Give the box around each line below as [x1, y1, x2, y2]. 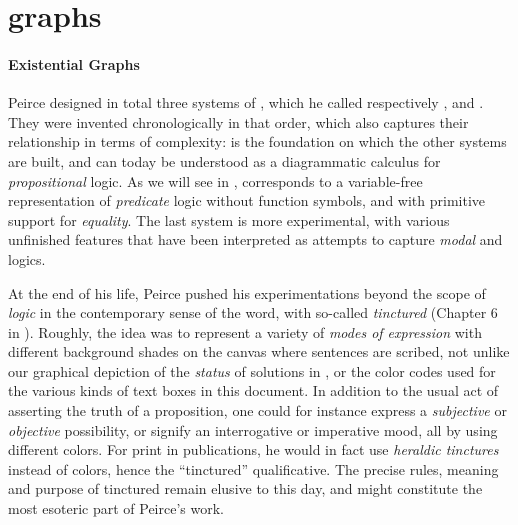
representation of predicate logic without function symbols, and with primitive [8, 190, 486, 211]
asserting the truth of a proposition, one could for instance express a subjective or [8, 400, 507, 421]
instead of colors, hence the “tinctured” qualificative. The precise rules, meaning [8, 458, 499, 479]
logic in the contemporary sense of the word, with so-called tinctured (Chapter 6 [8, 302, 498, 323]
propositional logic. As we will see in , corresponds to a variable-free [8, 170, 423, 191]
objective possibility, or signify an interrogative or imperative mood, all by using [8, 419, 498, 440]
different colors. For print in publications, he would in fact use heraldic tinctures [8, 439, 499, 460]
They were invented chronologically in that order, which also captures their [8, 111, 469, 132]
